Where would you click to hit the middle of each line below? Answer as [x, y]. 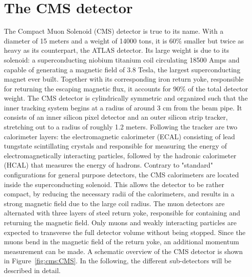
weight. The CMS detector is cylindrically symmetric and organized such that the [126, 98]
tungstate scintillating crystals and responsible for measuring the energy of [116, 146]
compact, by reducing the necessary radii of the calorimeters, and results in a [119, 194]
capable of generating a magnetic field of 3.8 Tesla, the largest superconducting [122, 69]
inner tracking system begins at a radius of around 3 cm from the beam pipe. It [123, 107]
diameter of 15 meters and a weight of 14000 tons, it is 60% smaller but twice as [124, 40]
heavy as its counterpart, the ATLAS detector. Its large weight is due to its [116, 50]
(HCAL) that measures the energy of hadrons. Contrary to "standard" [108, 165]
